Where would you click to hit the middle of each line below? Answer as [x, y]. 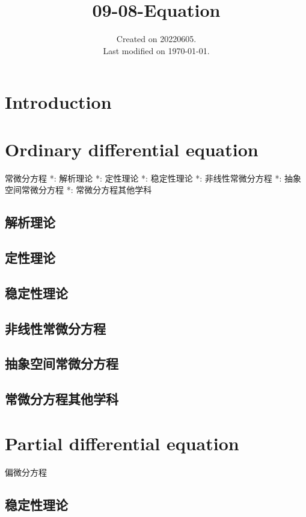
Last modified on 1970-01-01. [156, 50]
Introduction [58, 102]
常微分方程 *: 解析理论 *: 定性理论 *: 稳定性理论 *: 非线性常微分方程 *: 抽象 [153, 178]
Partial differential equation [122, 443]
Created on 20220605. [156, 39]
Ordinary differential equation [132, 149]
